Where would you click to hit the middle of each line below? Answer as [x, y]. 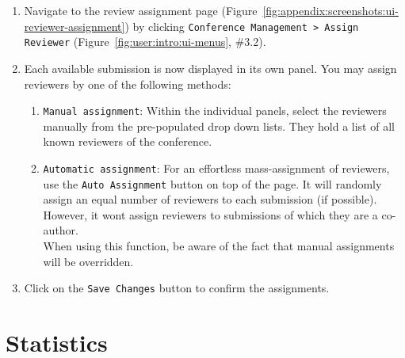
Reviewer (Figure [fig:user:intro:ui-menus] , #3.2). [145, 42]
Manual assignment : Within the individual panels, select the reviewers [215, 110]
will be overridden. [88, 261]
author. [61, 230]
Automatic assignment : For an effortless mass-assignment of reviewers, [216, 168]
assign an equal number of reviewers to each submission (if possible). [210, 199]
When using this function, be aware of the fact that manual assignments [219, 246]
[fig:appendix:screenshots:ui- [330, 10]
